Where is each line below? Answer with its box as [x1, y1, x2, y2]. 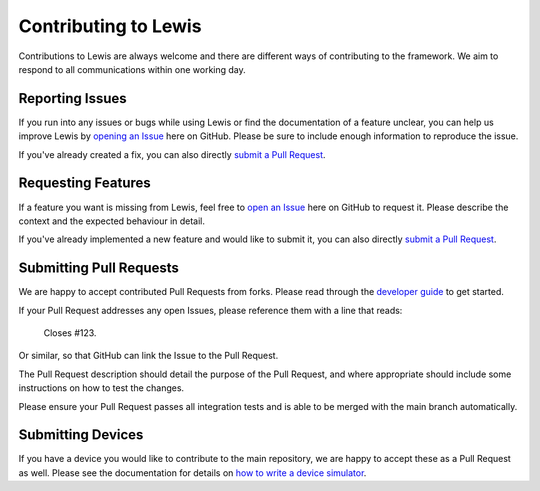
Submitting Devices [18, 426, 144, 444]
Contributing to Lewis [18, 15, 202, 37]
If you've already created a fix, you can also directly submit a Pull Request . [18, 148, 326, 160]
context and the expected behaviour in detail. [18, 215, 205, 227]
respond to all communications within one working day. [18, 63, 247, 75]
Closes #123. [43, 327, 97, 339]
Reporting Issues [18, 90, 127, 107]
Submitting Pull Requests [18, 260, 180, 277]
